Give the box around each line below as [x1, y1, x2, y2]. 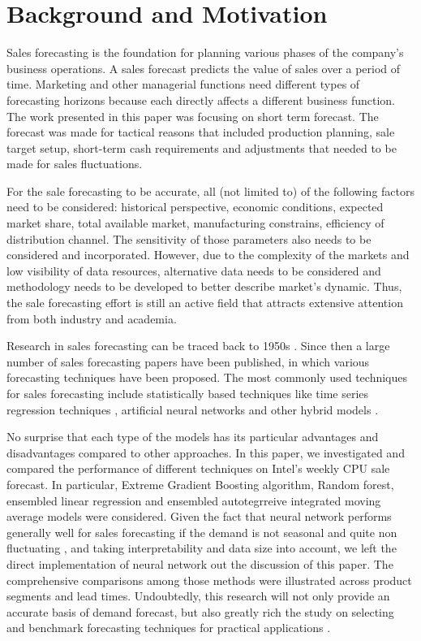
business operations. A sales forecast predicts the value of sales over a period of [6, 59, 401, 76]
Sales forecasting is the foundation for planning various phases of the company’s [6, 44, 404, 61]
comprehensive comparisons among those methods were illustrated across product [6, 571, 412, 588]
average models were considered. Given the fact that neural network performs [6, 508, 392, 525]
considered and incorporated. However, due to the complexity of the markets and [6, 246, 410, 263]
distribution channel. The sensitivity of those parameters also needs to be [6, 230, 372, 247]
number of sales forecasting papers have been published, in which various [6, 353, 370, 370]
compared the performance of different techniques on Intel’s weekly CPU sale [6, 460, 390, 477]
